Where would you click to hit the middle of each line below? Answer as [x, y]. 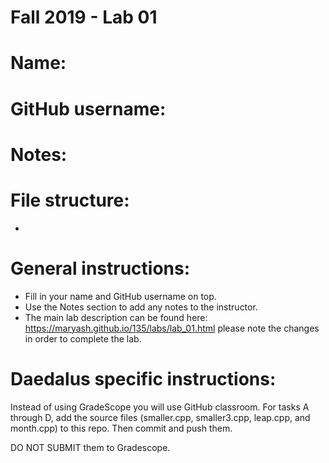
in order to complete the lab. [83, 338]
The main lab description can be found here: [116, 317]
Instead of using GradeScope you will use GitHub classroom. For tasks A [160, 407]
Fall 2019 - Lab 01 [84, 17]
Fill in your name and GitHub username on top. [120, 296]
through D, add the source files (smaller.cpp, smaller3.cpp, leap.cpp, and [160, 417]
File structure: [70, 200]
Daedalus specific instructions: [143, 378]
